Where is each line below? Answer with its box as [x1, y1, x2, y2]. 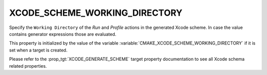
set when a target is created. [9, 47, 68, 53]
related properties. [9, 63, 47, 69]
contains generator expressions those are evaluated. [9, 31, 116, 37]
